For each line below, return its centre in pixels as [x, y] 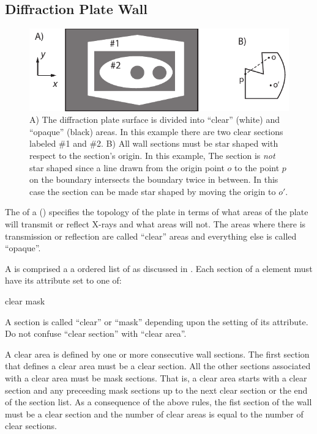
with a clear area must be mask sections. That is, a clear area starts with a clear [156, 377]
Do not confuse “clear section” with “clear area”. [96, 333]
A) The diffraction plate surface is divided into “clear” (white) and [155, 120]
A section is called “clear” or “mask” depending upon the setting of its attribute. [157, 321]
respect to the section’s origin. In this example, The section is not [152, 156]
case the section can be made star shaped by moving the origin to [153, 191]
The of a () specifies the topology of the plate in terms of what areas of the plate [157, 212]
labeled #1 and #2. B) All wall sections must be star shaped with [154, 143]
